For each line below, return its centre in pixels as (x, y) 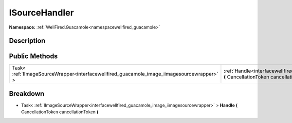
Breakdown (27, 94)
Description (27, 41)
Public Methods (33, 56)
